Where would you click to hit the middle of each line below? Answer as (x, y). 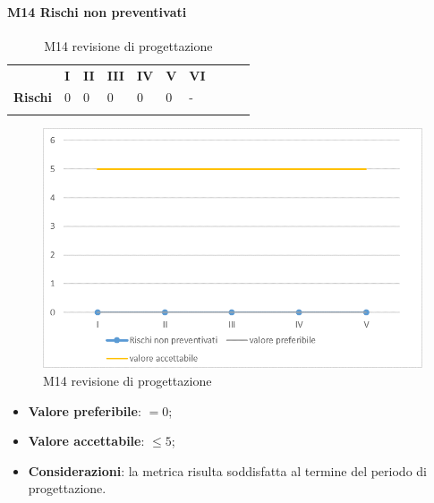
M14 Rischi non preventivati (97, 11)
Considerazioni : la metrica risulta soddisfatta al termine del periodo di (227, 470)
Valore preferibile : (85, 410)
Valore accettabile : (86, 441)
